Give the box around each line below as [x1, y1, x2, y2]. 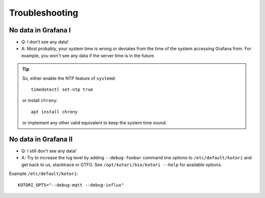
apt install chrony [31, 109, 78, 115]
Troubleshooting [9, 7, 79, 18]
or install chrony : [22, 98, 58, 103]
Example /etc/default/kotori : [9, 171, 79, 176]
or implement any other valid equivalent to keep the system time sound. [22, 120, 167, 126]
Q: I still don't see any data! [21, 148, 77, 154]
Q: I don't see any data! [21, 39, 69, 45]
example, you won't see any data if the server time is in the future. [21, 52, 156, 58]
